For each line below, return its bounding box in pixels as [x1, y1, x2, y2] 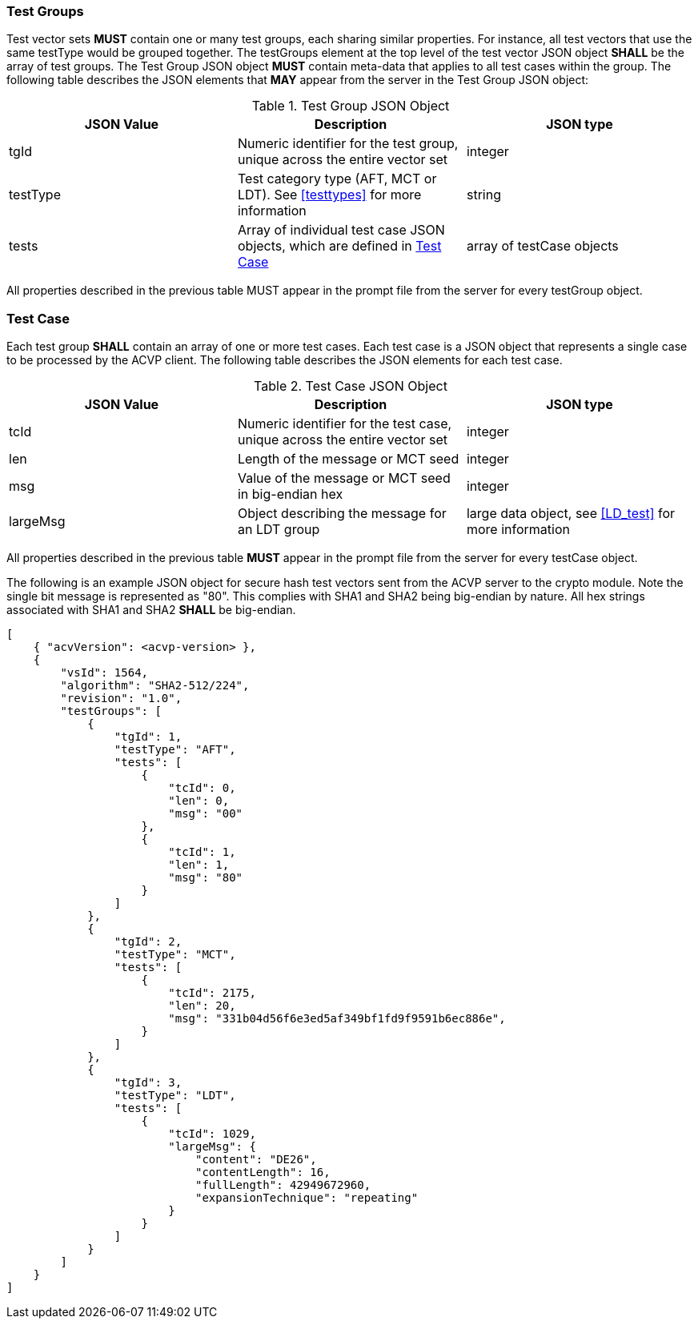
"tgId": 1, [114, 730, 183, 744]
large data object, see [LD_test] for [466, 505, 676, 522]
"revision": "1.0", [60, 692, 183, 705]
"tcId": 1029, [168, 1127, 256, 1141]
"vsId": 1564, [60, 666, 149, 680]
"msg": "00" [168, 807, 243, 821]
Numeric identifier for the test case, [237, 416, 452, 432]
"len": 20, [168, 999, 236, 1013]
